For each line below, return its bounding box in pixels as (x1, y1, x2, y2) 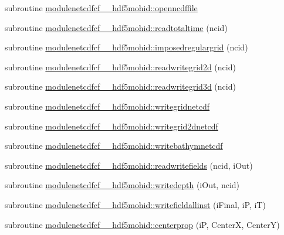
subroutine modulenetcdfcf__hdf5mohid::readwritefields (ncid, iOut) (5, 159, 253, 171)
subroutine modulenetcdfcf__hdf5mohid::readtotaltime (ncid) (5, 21, 228, 33)
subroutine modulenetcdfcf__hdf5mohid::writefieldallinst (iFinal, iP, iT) (5, 198, 266, 210)
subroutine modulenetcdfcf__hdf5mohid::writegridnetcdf (5, 100, 210, 112)
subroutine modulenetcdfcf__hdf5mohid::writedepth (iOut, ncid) (5, 179, 240, 191)
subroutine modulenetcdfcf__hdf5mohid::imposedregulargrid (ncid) (5, 41, 248, 53)
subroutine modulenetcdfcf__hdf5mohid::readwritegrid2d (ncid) (5, 60, 236, 73)
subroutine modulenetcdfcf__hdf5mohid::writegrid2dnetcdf (5, 120, 218, 132)
